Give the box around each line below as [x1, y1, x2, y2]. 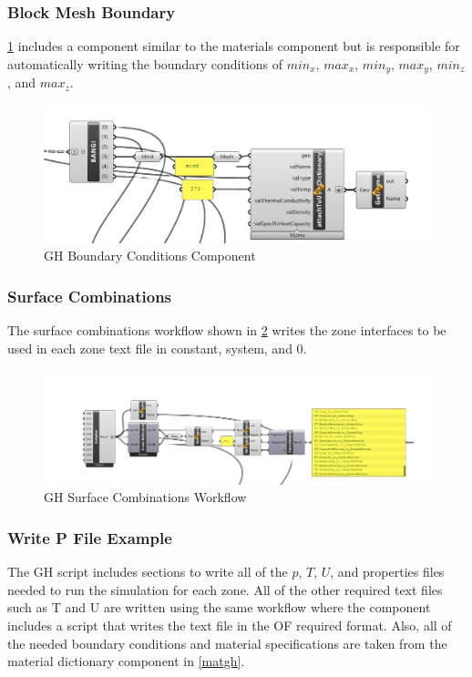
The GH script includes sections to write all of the [7, 562, 288, 581]
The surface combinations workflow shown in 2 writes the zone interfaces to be [7, 321, 446, 340]
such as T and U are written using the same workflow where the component [7, 598, 431, 617]
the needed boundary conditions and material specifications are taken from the [7, 633, 447, 652]
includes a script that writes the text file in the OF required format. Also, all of [7, 616, 452, 635]
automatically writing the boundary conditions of [7, 54, 282, 73]
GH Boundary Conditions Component [44, 246, 256, 265]
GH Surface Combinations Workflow [44, 487, 247, 507]
